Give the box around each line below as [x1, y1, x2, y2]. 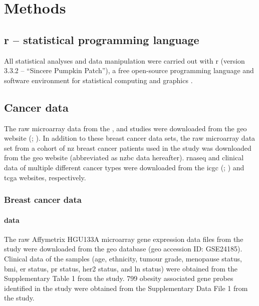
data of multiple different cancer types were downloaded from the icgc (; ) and [4, 162, 244, 172]
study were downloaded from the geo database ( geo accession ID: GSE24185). [4, 243, 242, 254]
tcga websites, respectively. [4, 172, 86, 182]
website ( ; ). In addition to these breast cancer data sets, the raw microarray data [4, 133, 255, 143]
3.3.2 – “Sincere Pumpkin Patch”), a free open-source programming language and [4, 65, 254, 76]
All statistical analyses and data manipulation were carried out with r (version [4, 55, 245, 66]
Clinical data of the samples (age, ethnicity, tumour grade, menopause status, [4, 253, 242, 263]
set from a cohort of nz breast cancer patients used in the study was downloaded [4, 142, 251, 153]
